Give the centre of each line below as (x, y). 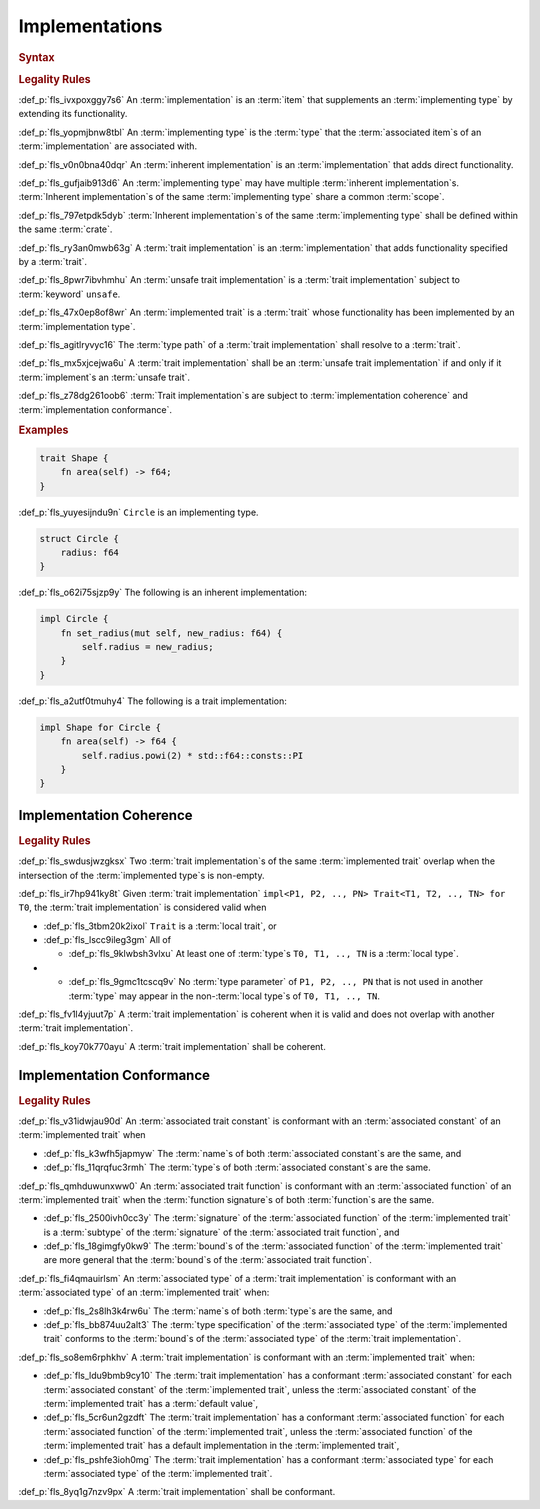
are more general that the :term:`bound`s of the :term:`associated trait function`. (207, 1260)
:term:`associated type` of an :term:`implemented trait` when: (144, 1292)
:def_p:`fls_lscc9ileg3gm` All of (107, 940)
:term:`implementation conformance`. (95, 409)
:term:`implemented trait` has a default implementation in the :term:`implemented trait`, (221, 1446)
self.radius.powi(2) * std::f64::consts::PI (192, 755)
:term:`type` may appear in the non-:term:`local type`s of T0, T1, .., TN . (224, 996)
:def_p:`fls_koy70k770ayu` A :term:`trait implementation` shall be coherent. (172, 1046)
